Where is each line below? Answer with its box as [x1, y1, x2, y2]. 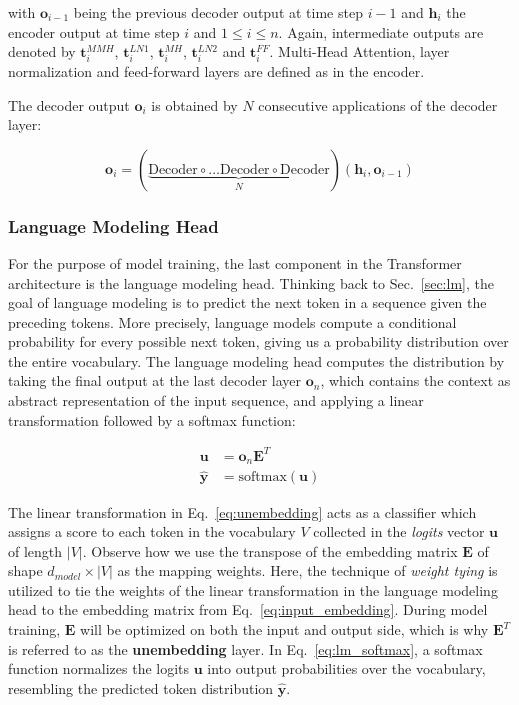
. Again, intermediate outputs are [278, 21, 484, 42]
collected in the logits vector [313, 521, 485, 542]
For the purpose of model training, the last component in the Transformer [8, 252, 462, 273]
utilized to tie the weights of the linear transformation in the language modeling [8, 579, 498, 600]
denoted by [8, 41, 76, 62]
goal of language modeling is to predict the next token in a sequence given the [8, 292, 487, 313]
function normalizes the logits [8, 658, 190, 679]
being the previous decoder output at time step [73, 2, 363, 22]
